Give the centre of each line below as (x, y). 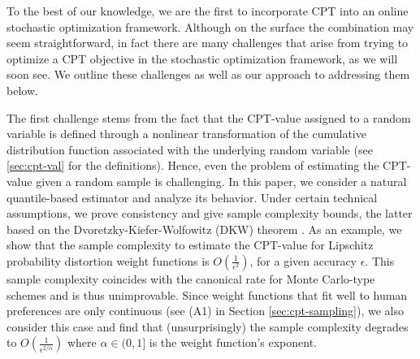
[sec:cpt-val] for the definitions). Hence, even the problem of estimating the (193, 165)
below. (22, 90)
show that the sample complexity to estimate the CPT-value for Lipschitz (190, 245)
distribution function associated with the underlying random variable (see (190, 149)
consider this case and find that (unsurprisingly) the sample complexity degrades (208, 326)
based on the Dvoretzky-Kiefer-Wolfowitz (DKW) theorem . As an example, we (204, 229)
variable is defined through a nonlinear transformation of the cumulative (186, 134)
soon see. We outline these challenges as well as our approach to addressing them (208, 74)
